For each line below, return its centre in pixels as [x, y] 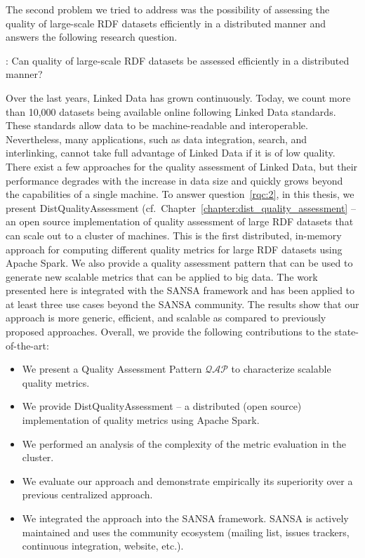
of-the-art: [27, 345]
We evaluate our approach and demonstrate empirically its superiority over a [187, 480]
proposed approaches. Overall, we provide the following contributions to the [169, 332]
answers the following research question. [92, 37]
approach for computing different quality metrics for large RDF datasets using [174, 249]
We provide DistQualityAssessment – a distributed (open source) [162, 406]
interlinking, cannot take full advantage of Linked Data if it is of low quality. [171, 153]
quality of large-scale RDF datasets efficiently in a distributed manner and [166, 23]
